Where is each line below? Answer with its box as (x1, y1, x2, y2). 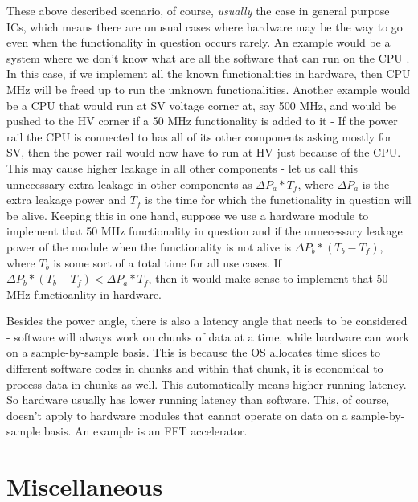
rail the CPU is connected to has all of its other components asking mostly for (6, 128, 392, 145)
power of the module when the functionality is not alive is (6, 238, 292, 255)
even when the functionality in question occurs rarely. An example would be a (6, 34, 391, 51)
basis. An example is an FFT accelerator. (43, 422, 248, 439)
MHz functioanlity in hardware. (6, 285, 162, 302)
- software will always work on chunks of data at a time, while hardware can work (6, 328, 409, 345)
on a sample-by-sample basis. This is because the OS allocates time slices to (6, 344, 381, 361)
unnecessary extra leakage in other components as (6, 175, 252, 192)
